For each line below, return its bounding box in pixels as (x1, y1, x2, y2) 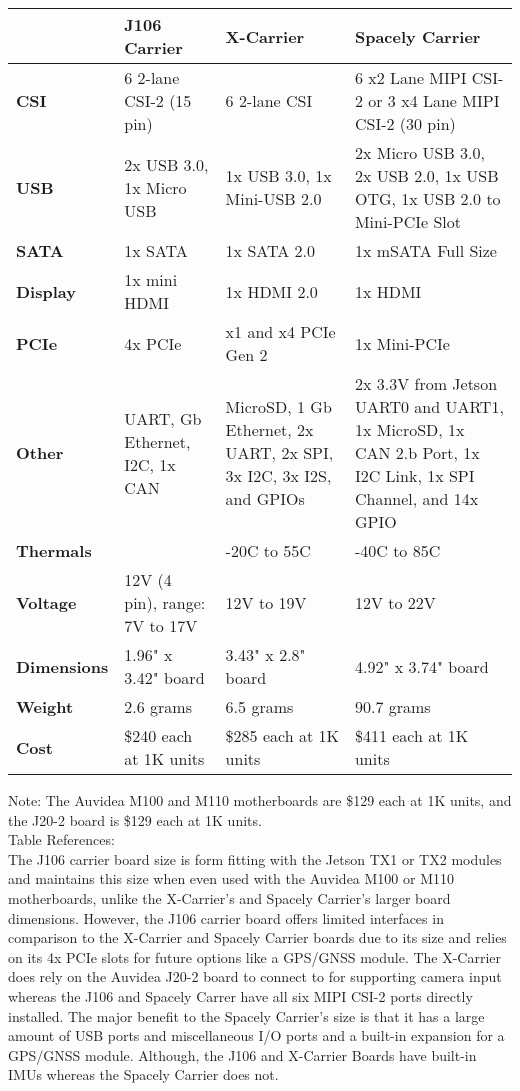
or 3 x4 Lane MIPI (368, 89, 500, 112)
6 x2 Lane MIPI (354, 66, 467, 89)
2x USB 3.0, (124, 152, 209, 176)
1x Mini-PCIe (354, 331, 450, 355)
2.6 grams (124, 695, 192, 718)
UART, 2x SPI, (225, 441, 334, 464)
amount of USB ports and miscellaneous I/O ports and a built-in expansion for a (8, 1025, 505, 1046)
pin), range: (124, 591, 206, 614)
